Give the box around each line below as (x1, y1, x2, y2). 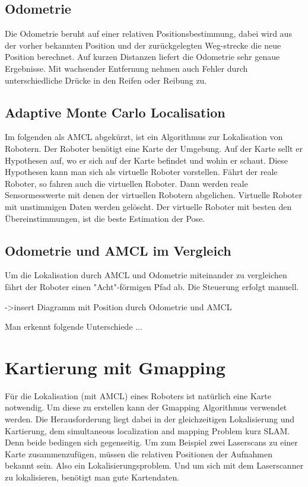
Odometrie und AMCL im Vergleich (5, 241, 231, 259)
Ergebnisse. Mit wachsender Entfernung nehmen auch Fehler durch (5, 62, 248, 74)
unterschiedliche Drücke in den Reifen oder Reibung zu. (5, 74, 207, 86)
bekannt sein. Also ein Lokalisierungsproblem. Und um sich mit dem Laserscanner (5, 459, 304, 472)
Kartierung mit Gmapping (5, 355, 226, 379)
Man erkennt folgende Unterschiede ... (5, 320, 142, 333)
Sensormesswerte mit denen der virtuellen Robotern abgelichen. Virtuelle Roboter (5, 189, 303, 201)
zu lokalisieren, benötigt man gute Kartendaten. (5, 470, 180, 483)
